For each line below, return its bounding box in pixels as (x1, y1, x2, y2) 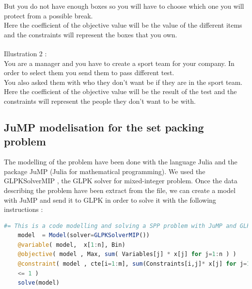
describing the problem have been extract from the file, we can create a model (4, 185, 236, 195)
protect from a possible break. (4, 10, 93, 20)
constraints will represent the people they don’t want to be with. (4, 96, 196, 106)
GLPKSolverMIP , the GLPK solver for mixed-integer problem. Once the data (4, 176, 237, 186)
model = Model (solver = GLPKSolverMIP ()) (17, 232, 150, 239)
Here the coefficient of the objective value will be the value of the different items (4, 20, 242, 30)
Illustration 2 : (4, 48, 47, 58)
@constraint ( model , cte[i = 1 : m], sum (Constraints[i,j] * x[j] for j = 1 (17, 260, 251, 268)
